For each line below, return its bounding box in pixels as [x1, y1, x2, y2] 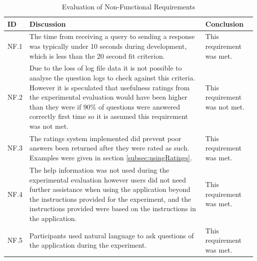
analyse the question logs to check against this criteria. [29, 73, 195, 83]
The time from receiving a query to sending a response [29, 31, 195, 41]
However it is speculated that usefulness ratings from [29, 82, 190, 92]
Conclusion [205, 18, 244, 29]
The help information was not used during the [29, 164, 170, 175]
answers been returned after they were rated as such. [29, 143, 189, 153]
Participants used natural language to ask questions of [29, 230, 194, 240]
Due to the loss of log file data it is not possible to [29, 63, 182, 73]
